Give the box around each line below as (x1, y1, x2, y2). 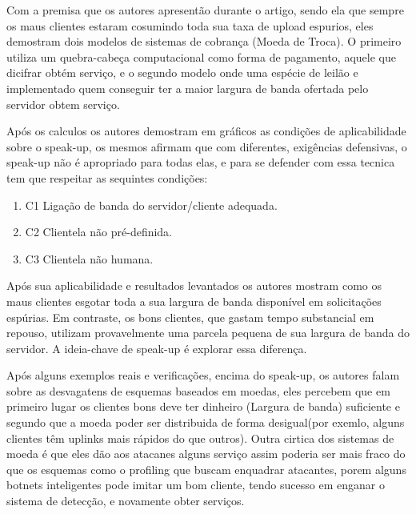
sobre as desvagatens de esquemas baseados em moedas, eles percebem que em (6, 382, 390, 399)
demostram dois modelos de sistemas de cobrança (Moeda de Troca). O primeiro (6, 33, 402, 50)
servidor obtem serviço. (6, 95, 120, 112)
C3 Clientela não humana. (25, 250, 154, 267)
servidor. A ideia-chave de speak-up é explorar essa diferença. (6, 339, 307, 356)
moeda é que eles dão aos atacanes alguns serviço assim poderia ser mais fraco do (6, 445, 406, 462)
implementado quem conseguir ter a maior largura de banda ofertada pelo (6, 79, 369, 96)
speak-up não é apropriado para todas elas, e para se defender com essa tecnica (6, 154, 395, 171)
